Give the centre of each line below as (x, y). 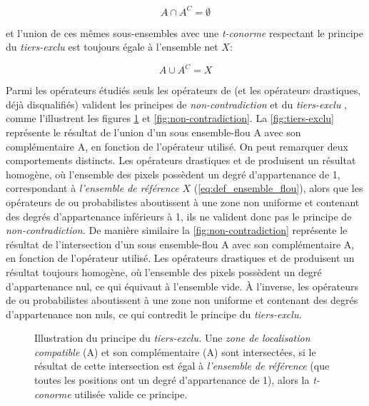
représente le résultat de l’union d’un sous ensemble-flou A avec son (153, 132)
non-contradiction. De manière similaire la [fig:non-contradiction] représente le (177, 230)
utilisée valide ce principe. (131, 394)
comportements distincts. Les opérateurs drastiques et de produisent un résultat (181, 160)
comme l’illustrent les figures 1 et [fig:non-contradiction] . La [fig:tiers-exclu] (170, 118)
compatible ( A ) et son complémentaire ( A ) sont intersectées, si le (175, 351)
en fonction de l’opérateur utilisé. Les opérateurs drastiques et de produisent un (180, 258)
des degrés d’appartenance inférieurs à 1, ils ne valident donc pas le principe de (179, 216)
